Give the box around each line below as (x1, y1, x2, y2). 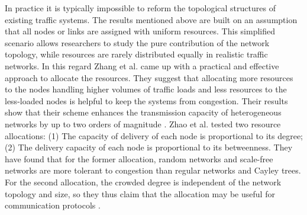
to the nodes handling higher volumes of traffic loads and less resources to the (5, 83, 287, 95)
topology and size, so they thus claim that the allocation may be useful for (5, 187, 275, 200)
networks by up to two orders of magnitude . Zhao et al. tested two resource (5, 117, 281, 130)
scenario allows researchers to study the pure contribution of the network (5, 36, 270, 49)
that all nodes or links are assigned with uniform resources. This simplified (5, 25, 275, 37)
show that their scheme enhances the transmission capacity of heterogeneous (5, 106, 282, 118)
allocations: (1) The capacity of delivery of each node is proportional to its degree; (5, 129, 303, 142)
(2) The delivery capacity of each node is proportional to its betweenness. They (5, 141, 293, 153)
